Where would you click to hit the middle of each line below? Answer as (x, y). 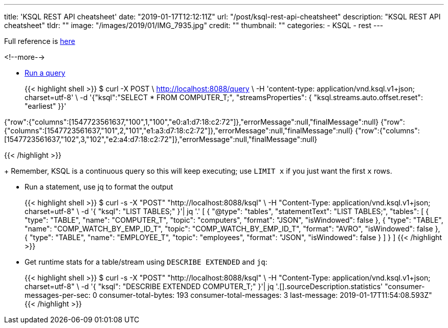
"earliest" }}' (46, 106)
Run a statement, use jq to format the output (99, 187)
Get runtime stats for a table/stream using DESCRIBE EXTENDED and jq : (146, 262)
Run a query (45, 73)
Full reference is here (40, 41)
